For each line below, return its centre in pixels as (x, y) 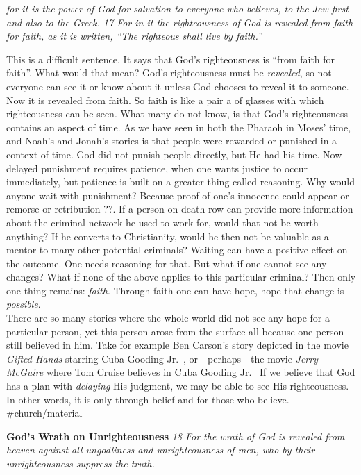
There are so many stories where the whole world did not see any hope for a (168, 318)
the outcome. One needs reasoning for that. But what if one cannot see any (167, 263)
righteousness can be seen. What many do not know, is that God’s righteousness (177, 114)
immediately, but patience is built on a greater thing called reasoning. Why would (180, 182)
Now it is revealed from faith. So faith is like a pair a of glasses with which (165, 100)
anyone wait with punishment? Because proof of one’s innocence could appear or (178, 195)
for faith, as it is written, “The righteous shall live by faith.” (134, 36)
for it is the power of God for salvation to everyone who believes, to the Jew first (177, 8)
